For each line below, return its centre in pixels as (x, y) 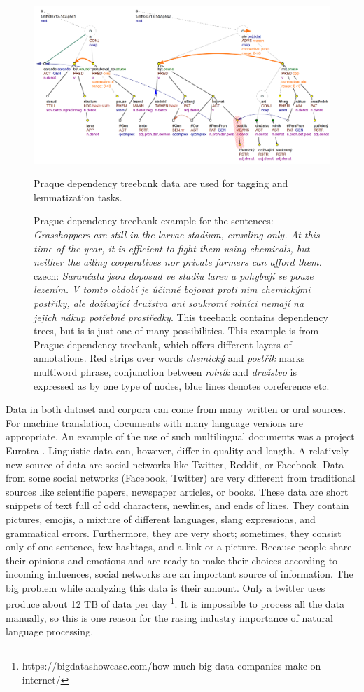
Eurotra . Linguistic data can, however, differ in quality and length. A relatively (177, 450)
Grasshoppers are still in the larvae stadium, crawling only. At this (177, 235)
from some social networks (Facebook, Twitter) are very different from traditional (181, 478)
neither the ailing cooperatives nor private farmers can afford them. (178, 262)
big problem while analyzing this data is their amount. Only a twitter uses (166, 587)
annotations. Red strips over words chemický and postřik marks (169, 358)
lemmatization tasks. (78, 197)
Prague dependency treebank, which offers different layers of (163, 344)
